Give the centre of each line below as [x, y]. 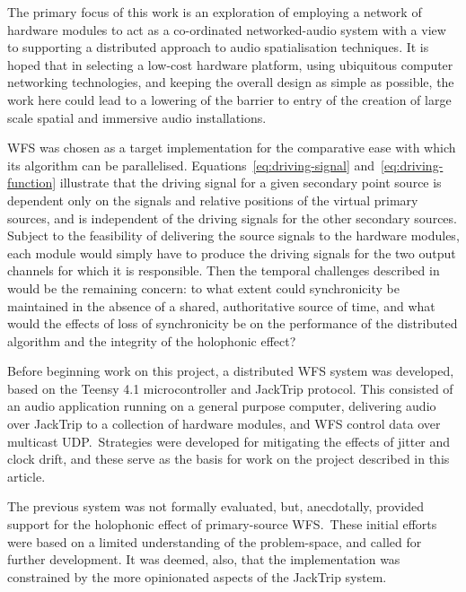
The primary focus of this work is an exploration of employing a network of [215, 12]
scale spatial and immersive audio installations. [137, 117]
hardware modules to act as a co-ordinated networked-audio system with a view [227, 29]
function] [32, 183]
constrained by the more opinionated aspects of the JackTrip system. [197, 576]
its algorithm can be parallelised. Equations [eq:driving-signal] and [191, 165]
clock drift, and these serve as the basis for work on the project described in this [229, 459]
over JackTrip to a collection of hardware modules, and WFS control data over [224, 424]
